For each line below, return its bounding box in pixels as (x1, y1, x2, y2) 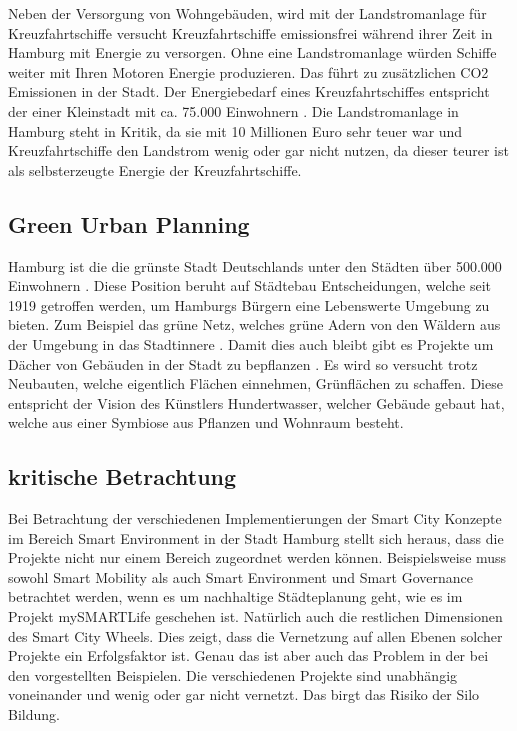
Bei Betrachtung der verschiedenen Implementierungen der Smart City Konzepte (8, 508, 502, 529)
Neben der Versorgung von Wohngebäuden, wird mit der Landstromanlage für (8, 3, 487, 23)
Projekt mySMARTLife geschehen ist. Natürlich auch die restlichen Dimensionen (8, 606, 503, 627)
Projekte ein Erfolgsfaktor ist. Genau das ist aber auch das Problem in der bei (8, 645, 489, 666)
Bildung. (8, 704, 60, 725)
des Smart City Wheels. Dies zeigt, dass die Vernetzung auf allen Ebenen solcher (8, 625, 503, 646)
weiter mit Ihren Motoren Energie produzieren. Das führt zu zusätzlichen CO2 (8, 61, 489, 82)
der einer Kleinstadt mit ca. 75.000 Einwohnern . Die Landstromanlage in (8, 100, 459, 121)
